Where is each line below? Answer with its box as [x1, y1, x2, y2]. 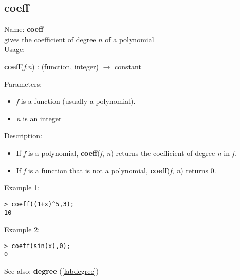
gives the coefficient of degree [4, 33, 96, 44]
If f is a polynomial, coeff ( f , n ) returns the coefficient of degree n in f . [16, 147, 236, 158]
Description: [4, 130, 42, 141]
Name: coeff [4, 24, 44, 34]
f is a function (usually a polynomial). [16, 96, 136, 107]
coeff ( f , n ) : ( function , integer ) [4, 61, 99, 72]
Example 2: [4, 224, 40, 235]
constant [115, 61, 141, 72]
